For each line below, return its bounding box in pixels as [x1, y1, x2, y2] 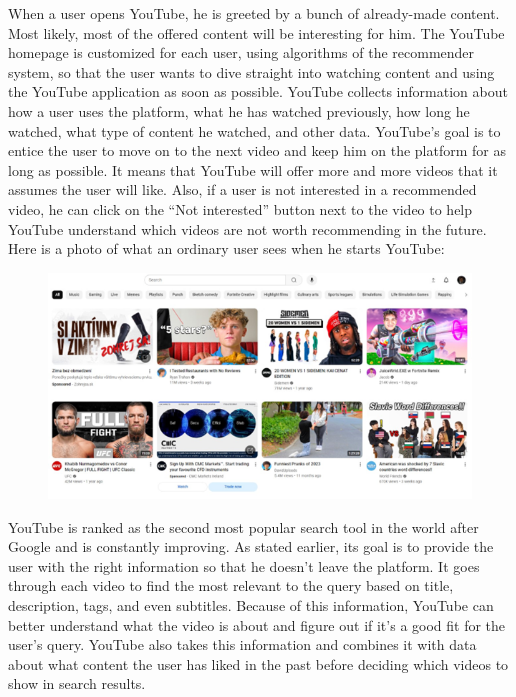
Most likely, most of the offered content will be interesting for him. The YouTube [8, 22, 505, 43]
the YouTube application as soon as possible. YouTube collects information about [8, 81, 508, 102]
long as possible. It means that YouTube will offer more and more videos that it [8, 159, 498, 180]
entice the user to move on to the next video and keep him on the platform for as [8, 140, 507, 161]
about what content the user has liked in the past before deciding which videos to [8, 653, 509, 674]
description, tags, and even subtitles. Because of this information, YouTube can [8, 595, 494, 615]
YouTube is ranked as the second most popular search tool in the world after [8, 516, 479, 537]
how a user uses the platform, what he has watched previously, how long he [8, 100, 470, 121]
